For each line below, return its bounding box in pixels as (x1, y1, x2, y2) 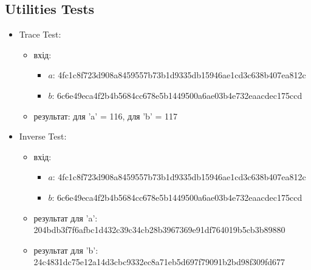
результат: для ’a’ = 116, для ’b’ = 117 (33, 109, 178, 122)
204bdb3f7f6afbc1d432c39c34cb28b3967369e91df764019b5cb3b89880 (33, 223, 285, 236)
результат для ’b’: (33, 243, 98, 256)
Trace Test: (19, 28, 61, 41)
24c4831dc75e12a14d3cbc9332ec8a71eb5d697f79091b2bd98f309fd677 (33, 255, 285, 268)
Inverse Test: (19, 130, 67, 143)
